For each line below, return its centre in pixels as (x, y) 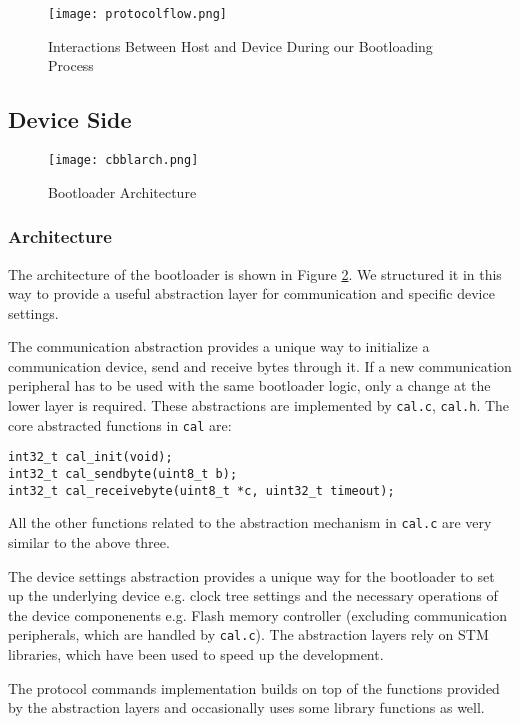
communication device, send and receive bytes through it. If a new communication (260, 365)
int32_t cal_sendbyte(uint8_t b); (123, 474)
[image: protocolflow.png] (137, 14)
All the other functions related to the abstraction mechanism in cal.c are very (250, 522)
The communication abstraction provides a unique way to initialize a (219, 346)
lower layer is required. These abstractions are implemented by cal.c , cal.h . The (259, 405)
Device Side (70, 119)
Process (71, 65)
